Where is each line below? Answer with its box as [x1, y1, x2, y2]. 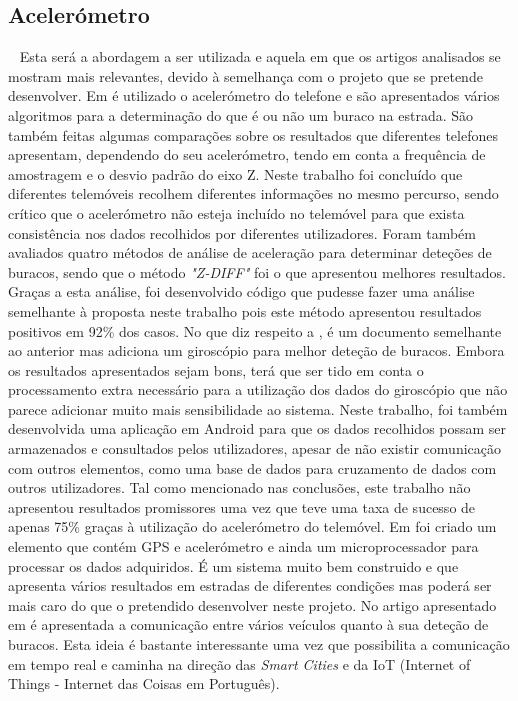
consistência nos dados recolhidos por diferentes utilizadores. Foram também [8, 222, 476, 243]
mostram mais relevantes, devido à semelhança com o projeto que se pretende [8, 65, 483, 86]
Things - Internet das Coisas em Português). [8, 673, 280, 694]
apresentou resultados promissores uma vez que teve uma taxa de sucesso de [8, 496, 476, 517]
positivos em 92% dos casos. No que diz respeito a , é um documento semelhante [8, 320, 502, 341]
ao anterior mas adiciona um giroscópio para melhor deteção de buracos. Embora [8, 340, 505, 361]
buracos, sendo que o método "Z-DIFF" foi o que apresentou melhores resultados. [8, 261, 506, 282]
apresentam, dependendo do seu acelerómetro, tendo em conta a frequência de [8, 144, 486, 165]
